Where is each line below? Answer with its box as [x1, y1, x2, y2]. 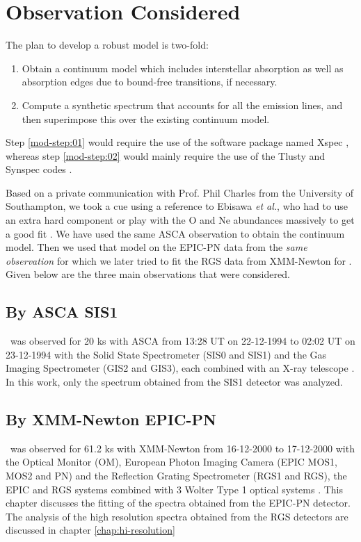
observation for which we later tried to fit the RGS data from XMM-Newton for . [6, 253, 352, 268]
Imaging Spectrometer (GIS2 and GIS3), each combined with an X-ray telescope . [6, 361, 355, 375]
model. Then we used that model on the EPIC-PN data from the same [6, 240, 307, 254]
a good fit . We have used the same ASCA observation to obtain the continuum [6, 226, 345, 240]
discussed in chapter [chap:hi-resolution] [6, 523, 175, 537]
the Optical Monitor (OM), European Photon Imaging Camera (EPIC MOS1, [6, 454, 337, 469]
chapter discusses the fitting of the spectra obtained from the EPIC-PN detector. [6, 495, 351, 510]
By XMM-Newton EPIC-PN [6, 409, 216, 429]
